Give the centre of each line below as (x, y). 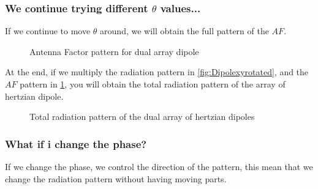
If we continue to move (48, 31)
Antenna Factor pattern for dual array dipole (114, 51)
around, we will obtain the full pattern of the (184, 31)
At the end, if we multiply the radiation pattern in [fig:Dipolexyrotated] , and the (157, 72)
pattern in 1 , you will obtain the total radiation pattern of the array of (153, 84)
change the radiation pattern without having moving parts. (116, 178)
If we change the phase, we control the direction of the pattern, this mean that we (159, 166)
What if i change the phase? (76, 143)
